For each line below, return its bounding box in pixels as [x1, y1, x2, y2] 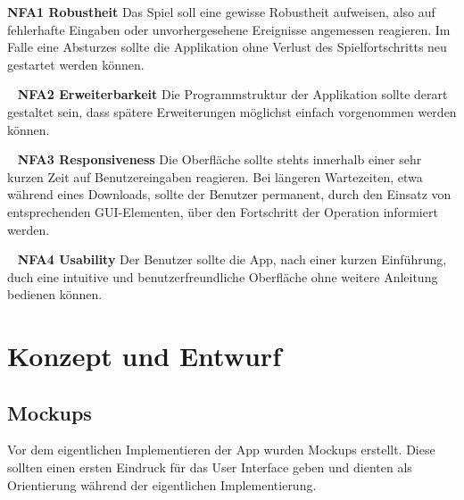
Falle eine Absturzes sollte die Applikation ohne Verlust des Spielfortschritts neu [7, 37, 447, 56]
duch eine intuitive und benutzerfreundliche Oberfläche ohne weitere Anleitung [7, 267, 438, 286]
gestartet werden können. [7, 54, 145, 73]
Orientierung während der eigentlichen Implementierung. [7, 475, 317, 494]
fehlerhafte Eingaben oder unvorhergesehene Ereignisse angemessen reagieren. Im [7, 20, 451, 38]
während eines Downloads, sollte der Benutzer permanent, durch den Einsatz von [7, 185, 452, 204]
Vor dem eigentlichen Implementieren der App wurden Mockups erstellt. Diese [7, 440, 435, 459]
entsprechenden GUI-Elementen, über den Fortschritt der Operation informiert [7, 202, 438, 221]
